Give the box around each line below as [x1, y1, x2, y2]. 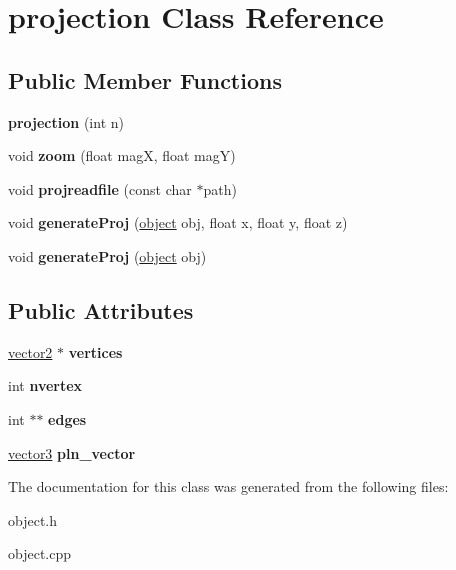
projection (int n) [8, 111, 124, 132]
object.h [8, 509, 58, 530]
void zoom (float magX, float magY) [8, 145, 236, 166]
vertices [68, 341, 123, 362]
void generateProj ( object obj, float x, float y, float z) [8, 212, 348, 233]
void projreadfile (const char [8, 178, 192, 199]
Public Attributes [8, 294, 194, 325]
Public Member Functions [8, 64, 282, 95]
